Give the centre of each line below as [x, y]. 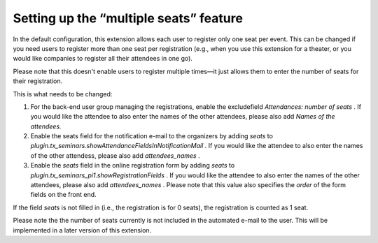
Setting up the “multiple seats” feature [128, 18]
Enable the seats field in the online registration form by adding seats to [133, 165]
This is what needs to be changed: [63, 94]
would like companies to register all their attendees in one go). [103, 59]
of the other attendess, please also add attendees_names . [115, 155]
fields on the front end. [64, 195]
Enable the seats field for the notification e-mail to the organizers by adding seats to [152, 136]
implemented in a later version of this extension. [82, 230]
